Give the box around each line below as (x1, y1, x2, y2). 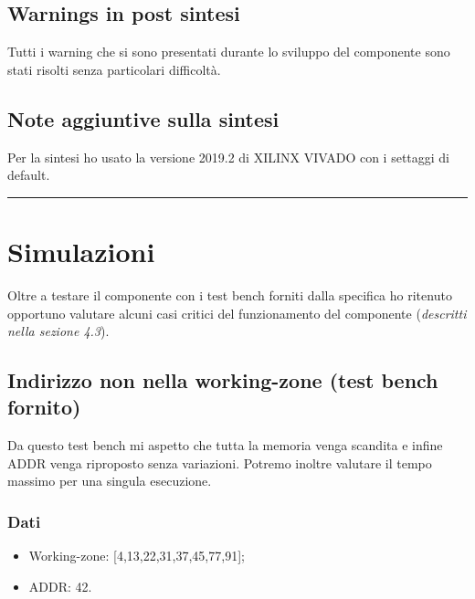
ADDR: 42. (28, 576, 92, 595)
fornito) (7, 393, 81, 421)
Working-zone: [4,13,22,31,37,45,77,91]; (28, 546, 245, 565)
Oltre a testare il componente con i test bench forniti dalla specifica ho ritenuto (7, 285, 452, 304)
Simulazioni (7, 232, 155, 269)
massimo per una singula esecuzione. (7, 471, 212, 490)
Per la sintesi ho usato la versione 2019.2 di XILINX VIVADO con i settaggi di (7, 147, 450, 166)
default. (7, 165, 50, 184)
